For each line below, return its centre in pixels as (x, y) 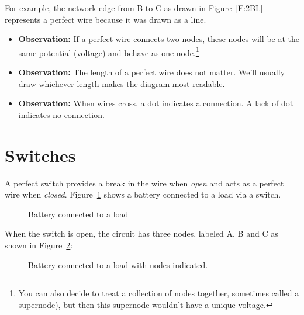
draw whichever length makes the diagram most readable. (122, 83)
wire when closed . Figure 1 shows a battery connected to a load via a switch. (143, 194)
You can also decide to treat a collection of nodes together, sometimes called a (159, 293)
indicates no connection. (61, 114)
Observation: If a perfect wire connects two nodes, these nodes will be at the (159, 39)
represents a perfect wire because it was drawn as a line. (106, 19)
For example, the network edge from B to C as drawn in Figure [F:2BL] (134, 8)
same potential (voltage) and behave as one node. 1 (109, 51)
